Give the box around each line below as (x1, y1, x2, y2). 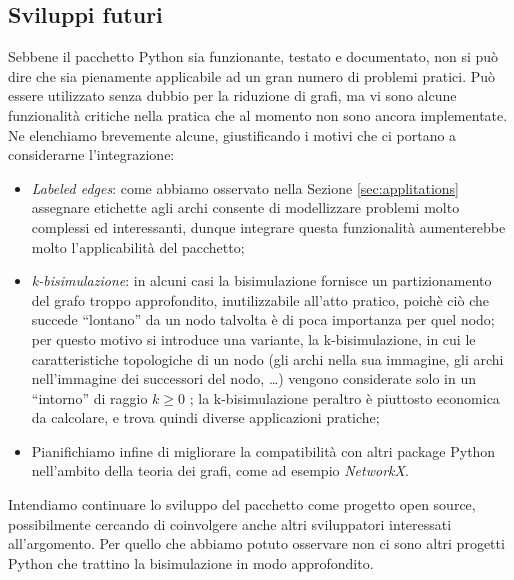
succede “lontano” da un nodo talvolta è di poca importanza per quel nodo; (31, 309, 495, 330)
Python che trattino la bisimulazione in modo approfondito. (8, 552, 374, 573)
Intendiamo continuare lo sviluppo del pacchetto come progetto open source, (8, 494, 476, 515)
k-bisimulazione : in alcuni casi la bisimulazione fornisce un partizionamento (31, 270, 492, 291)
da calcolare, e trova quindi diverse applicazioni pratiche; (31, 407, 380, 428)
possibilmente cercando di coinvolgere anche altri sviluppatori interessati (8, 513, 452, 534)
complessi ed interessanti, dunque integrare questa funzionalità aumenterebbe (31, 216, 506, 237)
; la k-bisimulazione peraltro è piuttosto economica (189, 387, 500, 408)
